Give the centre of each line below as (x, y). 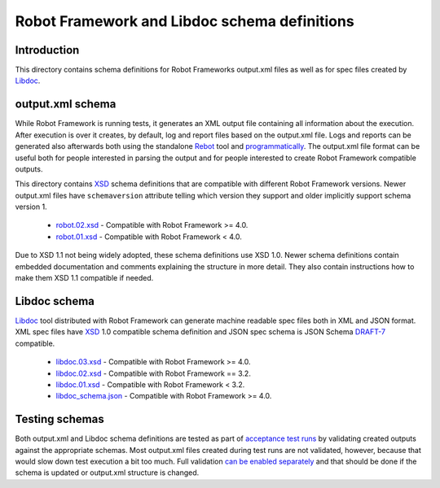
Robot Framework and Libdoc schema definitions (185, 21)
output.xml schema (66, 105)
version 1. (31, 207)
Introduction (47, 50)
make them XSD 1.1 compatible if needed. (84, 278)
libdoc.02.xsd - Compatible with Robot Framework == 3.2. (154, 373)
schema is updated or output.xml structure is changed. (107, 473)
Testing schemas (60, 419)
